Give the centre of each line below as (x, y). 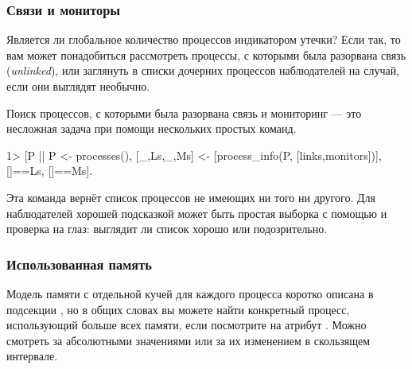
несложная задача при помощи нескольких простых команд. (152, 128)
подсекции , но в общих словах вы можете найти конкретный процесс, (178, 309)
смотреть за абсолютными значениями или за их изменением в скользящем (189, 340)
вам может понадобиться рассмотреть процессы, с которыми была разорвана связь (206, 54)
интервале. (32, 356)
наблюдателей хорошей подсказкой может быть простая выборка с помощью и (197, 213)
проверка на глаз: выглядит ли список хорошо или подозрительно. (167, 229)
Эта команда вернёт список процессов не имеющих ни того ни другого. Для (191, 197)
